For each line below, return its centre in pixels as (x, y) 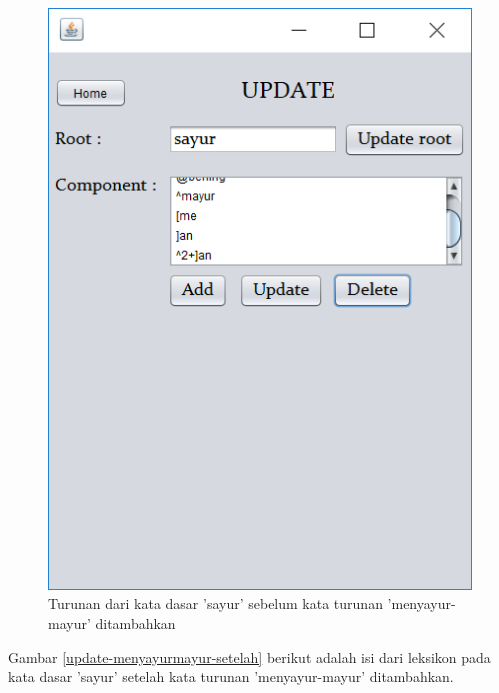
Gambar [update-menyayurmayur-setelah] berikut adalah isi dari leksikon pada (249, 656)
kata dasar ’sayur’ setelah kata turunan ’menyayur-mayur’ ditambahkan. (231, 676)
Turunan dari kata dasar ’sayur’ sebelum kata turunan (215, 603)
